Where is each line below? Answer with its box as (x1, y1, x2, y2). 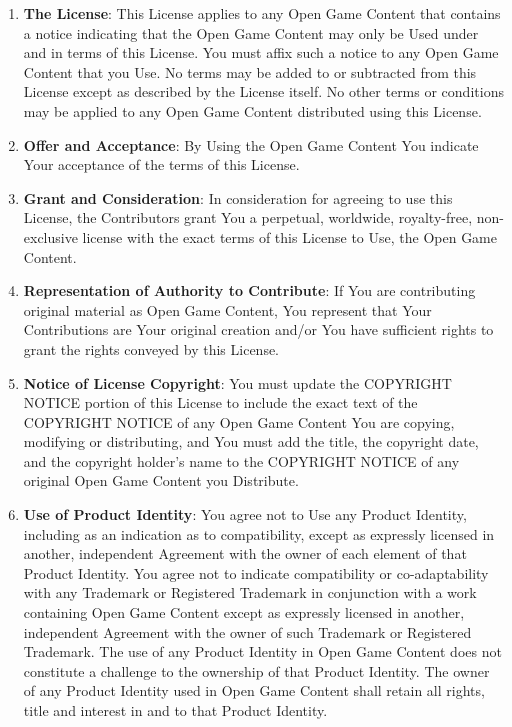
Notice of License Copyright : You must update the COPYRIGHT (23, 372, 452, 393)
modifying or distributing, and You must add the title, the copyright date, (23, 431, 479, 452)
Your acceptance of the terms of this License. (23, 154, 300, 175)
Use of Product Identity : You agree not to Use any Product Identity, (23, 504, 467, 525)
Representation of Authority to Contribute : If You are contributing (23, 280, 476, 301)
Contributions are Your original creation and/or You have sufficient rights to (23, 319, 494, 340)
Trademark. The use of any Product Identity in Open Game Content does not (23, 641, 502, 662)
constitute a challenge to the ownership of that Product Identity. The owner (23, 660, 490, 681)
